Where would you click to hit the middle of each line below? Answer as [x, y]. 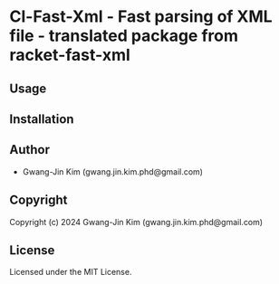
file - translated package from [124, 36]
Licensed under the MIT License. [71, 272]
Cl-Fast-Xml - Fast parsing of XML [141, 17]
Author [29, 150]
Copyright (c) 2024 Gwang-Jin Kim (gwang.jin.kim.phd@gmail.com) [136, 222]
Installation [42, 119]
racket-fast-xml [70, 55]
